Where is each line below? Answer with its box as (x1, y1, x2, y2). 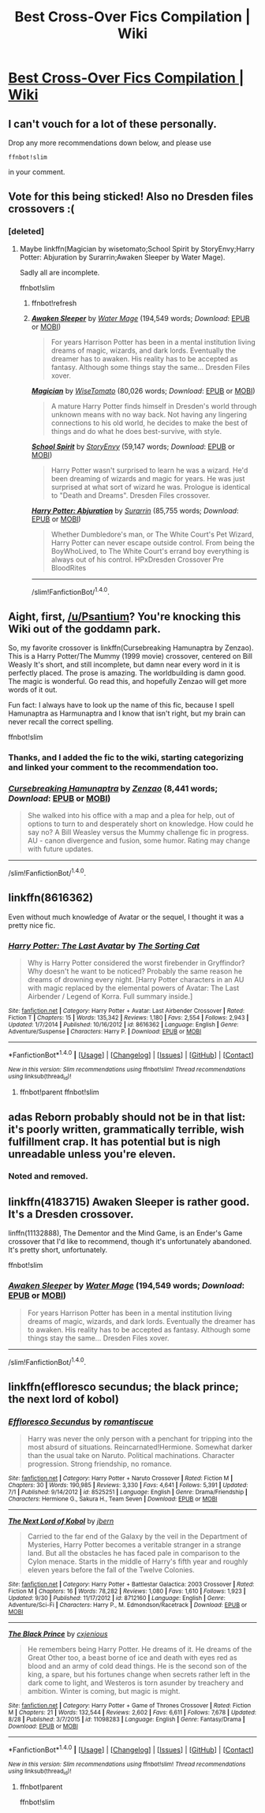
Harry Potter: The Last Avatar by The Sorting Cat (8, 940, 200, 951)
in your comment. (8, 167, 65, 177)
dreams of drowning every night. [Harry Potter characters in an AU (27, 975, 244, 985)
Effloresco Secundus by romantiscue (8, 1416, 154, 1427)
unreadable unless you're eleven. (8, 1147, 176, 1161)
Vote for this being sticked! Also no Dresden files (8, 190, 254, 204)
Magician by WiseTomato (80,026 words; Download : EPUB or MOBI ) (31, 386, 256, 395)
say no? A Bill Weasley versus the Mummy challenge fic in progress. (27, 828, 249, 837)
